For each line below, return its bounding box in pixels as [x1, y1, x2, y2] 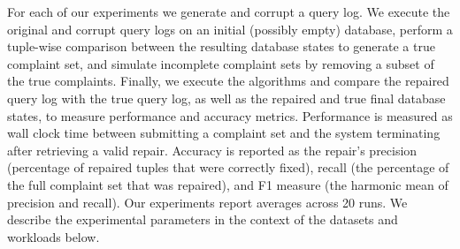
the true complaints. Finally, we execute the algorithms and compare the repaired [7, 72, 449, 90]
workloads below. [7, 227, 100, 245]
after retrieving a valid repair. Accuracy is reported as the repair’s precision [7, 140, 418, 159]
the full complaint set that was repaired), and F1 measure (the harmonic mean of [7, 175, 448, 193]
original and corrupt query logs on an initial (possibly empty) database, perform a [7, 19, 453, 38]
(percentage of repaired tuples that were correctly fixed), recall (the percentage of [7, 158, 449, 177]
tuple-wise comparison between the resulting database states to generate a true [7, 37, 435, 56]
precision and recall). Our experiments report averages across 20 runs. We [7, 192, 408, 211]
